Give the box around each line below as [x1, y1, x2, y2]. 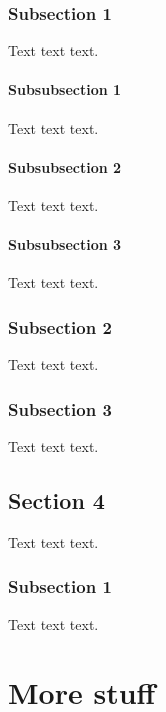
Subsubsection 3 [8, 234, 122, 255]
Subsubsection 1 [8, 79, 122, 100]
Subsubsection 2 [8, 156, 122, 177]
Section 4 [8, 485, 105, 515]
